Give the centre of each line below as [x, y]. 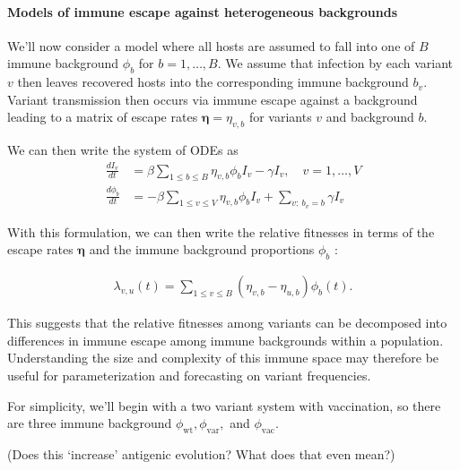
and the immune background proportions [202, 249]
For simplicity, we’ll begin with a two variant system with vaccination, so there [224, 405]
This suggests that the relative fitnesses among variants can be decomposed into [227, 323]
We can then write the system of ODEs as [123, 150]
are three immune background [90, 423]
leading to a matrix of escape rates [103, 117]
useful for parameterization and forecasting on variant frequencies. [189, 376]
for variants [280, 117]
